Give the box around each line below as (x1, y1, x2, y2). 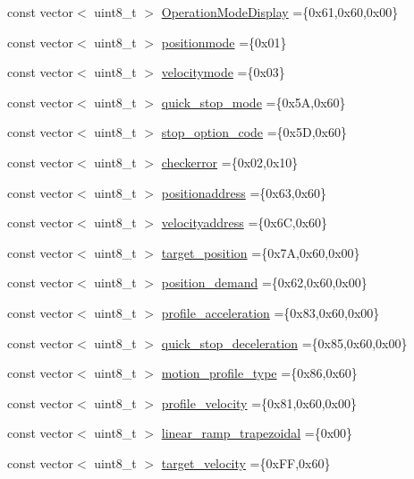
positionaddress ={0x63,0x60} (161, 183, 327, 201)
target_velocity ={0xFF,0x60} (161, 453, 331, 472)
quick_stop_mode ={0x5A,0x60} (161, 92, 346, 111)
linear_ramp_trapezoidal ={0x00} (161, 423, 353, 442)
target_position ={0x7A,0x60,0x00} (161, 243, 360, 261)
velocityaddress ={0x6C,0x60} (161, 213, 328, 232)
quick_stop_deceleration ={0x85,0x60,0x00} (161, 333, 408, 352)
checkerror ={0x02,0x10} (161, 152, 299, 171)
